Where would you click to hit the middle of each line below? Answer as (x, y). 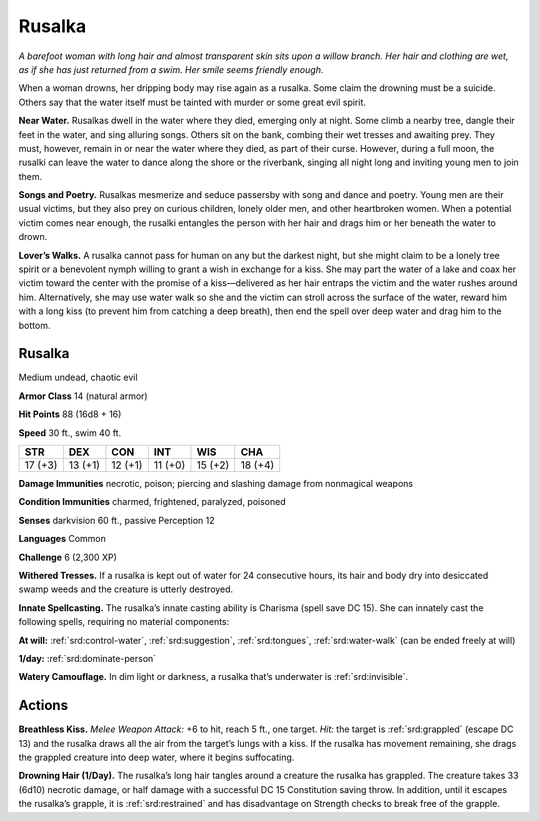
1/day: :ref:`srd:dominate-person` (87, 658)
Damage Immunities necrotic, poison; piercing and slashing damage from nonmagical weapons (216, 484)
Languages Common (62, 539)
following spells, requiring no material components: (124, 622)
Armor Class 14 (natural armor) (83, 396)
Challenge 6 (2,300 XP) (67, 557)
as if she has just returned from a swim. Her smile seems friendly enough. (171, 69)
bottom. (34, 325)
